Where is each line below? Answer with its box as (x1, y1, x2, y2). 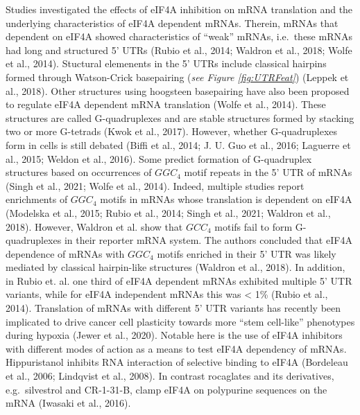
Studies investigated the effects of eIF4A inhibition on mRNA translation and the (6, 2, 353, 16)
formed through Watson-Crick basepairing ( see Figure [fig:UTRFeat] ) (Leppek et (6, 69, 349, 84)
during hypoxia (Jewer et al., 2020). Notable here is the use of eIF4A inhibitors (6, 328, 343, 342)
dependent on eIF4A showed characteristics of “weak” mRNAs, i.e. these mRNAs (6, 29, 352, 44)
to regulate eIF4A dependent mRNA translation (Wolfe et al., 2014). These (6, 97, 326, 112)
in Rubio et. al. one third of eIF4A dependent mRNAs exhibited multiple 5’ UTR (6, 273, 352, 288)
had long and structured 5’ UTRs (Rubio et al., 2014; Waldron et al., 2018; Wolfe (6, 42, 352, 57)
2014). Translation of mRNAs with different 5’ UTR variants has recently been (6, 301, 341, 315)
